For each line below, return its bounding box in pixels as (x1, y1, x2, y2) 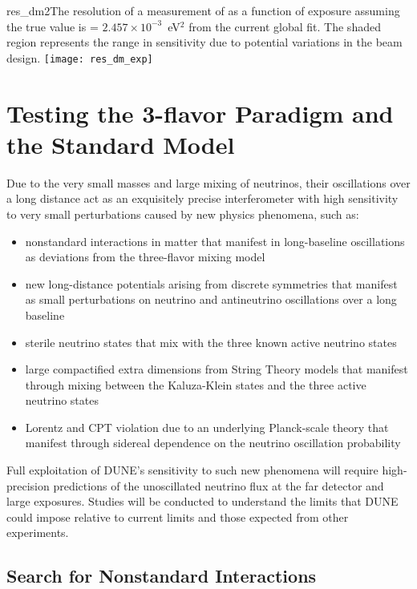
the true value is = (6, 18, 99, 34)
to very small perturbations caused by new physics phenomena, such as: (6, 205, 359, 222)
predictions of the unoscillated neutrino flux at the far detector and (53, 477, 384, 494)
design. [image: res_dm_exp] (6, 49, 153, 66)
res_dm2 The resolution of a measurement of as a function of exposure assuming (6, 2, 400, 18)
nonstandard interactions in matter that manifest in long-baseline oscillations (25, 232, 405, 249)
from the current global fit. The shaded (188, 18, 381, 34)
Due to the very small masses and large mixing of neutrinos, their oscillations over (6, 174, 411, 191)
